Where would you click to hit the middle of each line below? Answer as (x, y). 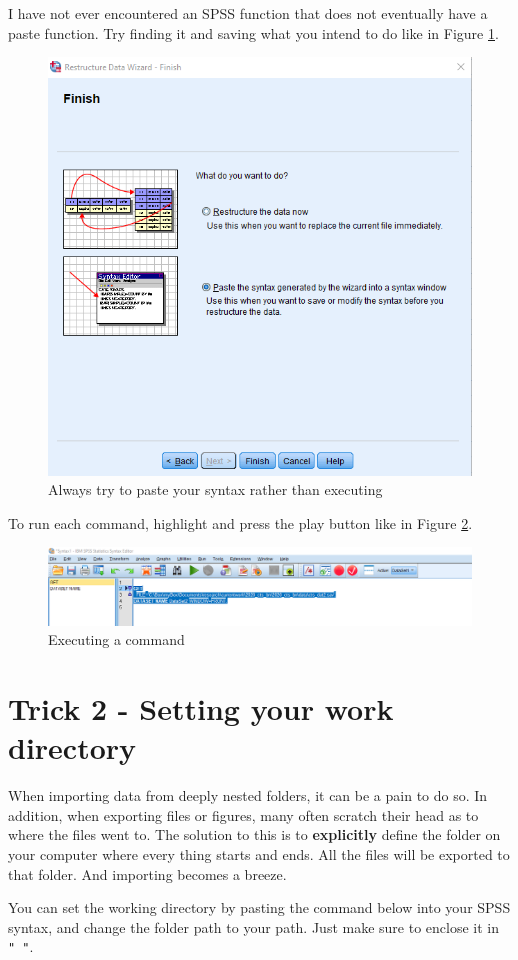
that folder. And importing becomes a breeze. (147, 873)
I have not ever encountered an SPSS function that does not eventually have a (248, 13)
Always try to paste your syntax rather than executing (215, 489)
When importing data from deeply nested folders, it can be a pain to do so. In (248, 795)
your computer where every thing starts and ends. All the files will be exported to (259, 853)
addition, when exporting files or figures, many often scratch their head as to (243, 814)
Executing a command (116, 639)
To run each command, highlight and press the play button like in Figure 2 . (240, 522)
